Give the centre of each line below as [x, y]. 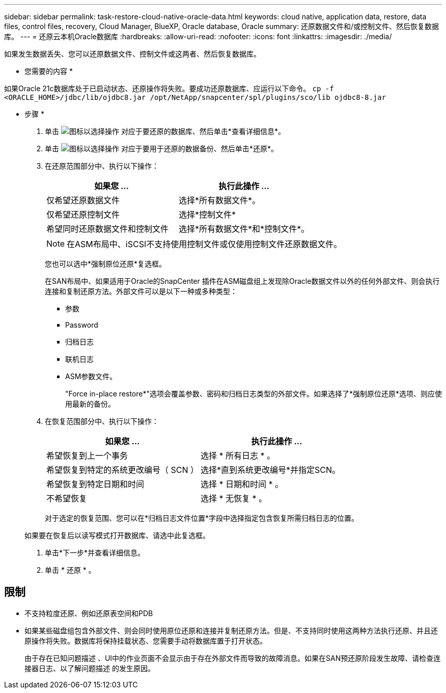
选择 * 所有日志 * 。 [238, 456]
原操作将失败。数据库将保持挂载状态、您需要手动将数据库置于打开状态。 [146, 641]
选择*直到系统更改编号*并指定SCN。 [271, 470]
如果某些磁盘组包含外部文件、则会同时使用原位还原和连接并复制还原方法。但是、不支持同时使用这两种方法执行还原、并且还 [231, 630]
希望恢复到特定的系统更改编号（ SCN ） [123, 470]
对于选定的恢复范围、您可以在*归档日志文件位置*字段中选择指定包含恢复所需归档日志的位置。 [202, 518]
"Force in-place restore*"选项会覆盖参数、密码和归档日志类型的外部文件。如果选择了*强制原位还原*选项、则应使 [254, 394]
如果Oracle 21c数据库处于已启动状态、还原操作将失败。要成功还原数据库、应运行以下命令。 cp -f [169, 88]
